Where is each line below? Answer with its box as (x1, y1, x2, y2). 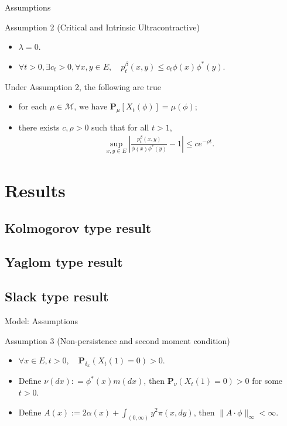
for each (18, 100, 47, 112)
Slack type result (5, 287, 109, 305)
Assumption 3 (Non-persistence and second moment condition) (5, 334, 230, 346)
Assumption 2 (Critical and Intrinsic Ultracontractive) (5, 20, 200, 33)
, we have (74, 100, 108, 112)
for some (252, 375, 283, 387)
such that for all (91, 121, 149, 133)
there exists (18, 121, 60, 133)
